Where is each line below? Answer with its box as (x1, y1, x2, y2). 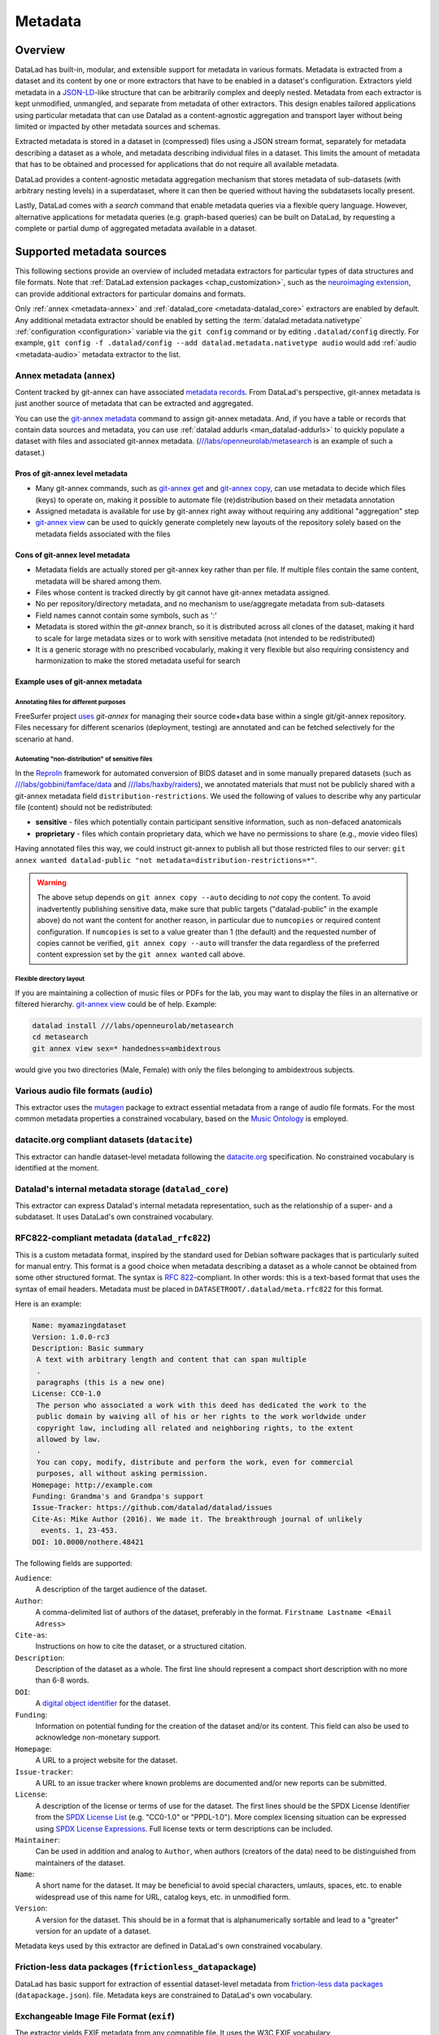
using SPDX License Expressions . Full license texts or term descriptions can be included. (35, 1823, 333, 1833)
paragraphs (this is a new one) (37, 1378, 166, 1387)
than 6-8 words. (35, 1675, 89, 1685)
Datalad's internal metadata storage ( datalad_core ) (15, 1183, 229, 1194)
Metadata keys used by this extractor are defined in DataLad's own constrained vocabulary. (15, 1941, 323, 1951)
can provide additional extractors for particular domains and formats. (15, 289, 246, 299)
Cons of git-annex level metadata (15, 549, 130, 559)
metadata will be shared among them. (35, 576, 162, 586)
